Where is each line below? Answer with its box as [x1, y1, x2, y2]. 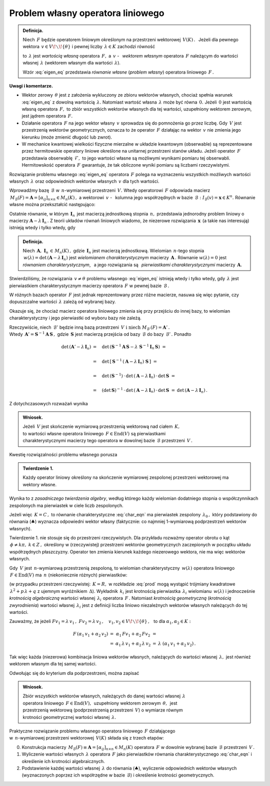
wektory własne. [22, 481, 57, 487]
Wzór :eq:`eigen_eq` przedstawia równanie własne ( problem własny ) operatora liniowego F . [22, 69, 214, 75]
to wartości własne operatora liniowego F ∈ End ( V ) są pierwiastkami [22, 430, 166, 436]
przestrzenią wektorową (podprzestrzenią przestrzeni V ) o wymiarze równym [22, 707, 183, 713]
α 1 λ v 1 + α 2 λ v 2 [115, 641, 151, 648]
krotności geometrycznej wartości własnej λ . [22, 714, 116, 720]
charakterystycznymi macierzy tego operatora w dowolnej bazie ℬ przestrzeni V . [22, 438, 192, 444]
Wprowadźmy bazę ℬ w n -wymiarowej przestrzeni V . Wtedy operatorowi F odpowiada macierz [9, 188, 210, 194]
